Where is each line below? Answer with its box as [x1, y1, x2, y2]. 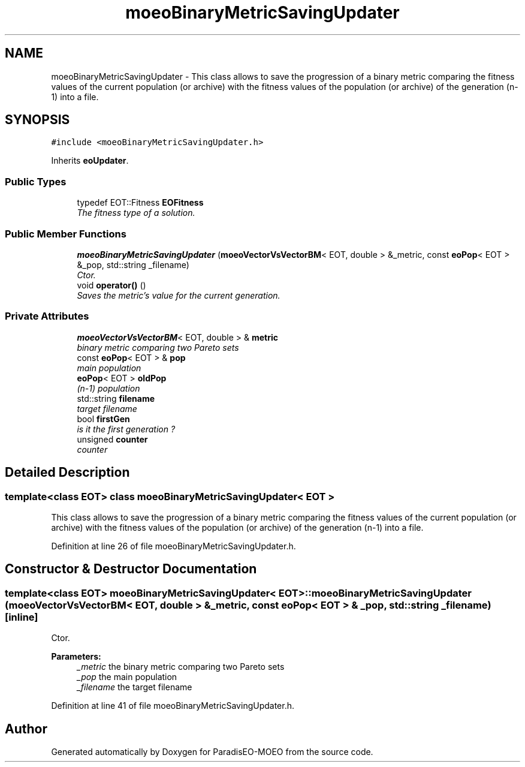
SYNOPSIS [5, 112, 70, 128]
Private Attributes [5, 310, 89, 323]
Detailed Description [5, 465, 130, 480]
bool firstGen [77, 413, 130, 424]
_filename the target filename [77, 682, 192, 693]
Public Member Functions [5, 227, 126, 240]
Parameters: [51, 651, 101, 662]
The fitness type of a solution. [77, 207, 195, 218]
